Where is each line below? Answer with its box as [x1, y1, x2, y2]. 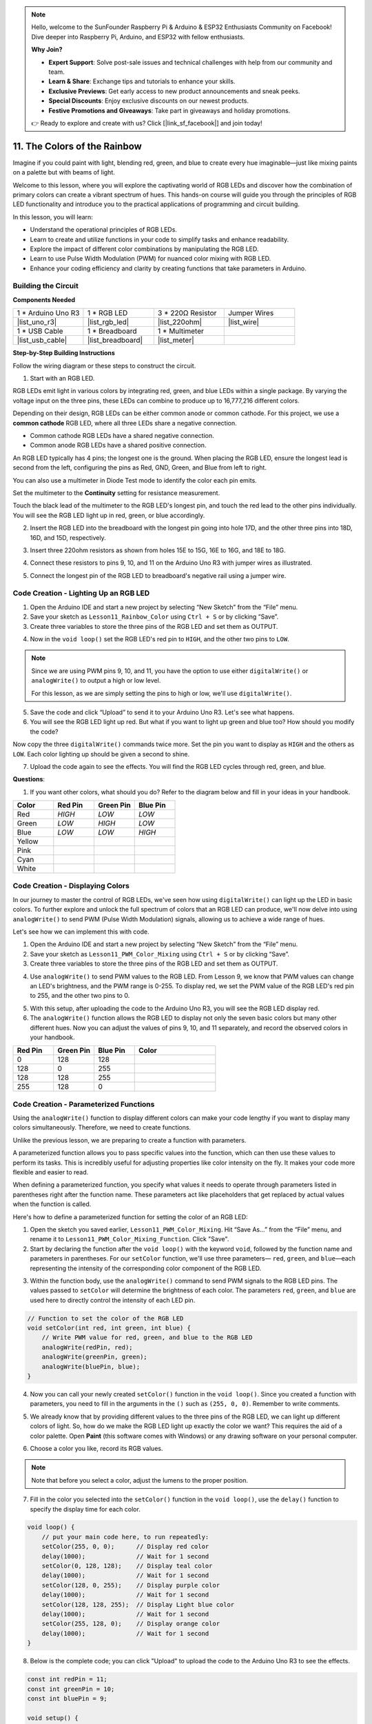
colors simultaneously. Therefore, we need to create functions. [12, 1123, 192, 1132]
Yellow [17, 836, 39, 846]
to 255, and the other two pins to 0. [30, 992, 130, 1000]
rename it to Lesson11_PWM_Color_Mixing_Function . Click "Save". [30, 1235, 229, 1243]
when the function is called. [12, 1200, 92, 1208]
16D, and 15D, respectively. [30, 533, 106, 541]
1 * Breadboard [87, 326, 137, 336]
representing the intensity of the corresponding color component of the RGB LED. [30, 1264, 262, 1272]
